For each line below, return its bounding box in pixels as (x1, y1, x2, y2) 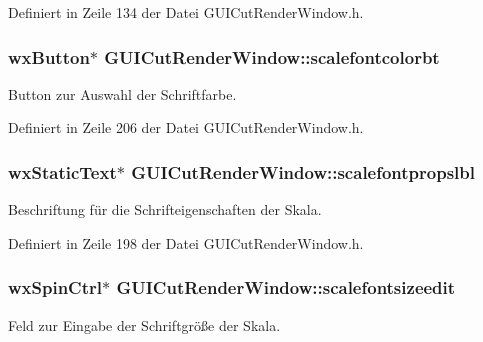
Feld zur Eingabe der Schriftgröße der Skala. (8, 314, 281, 335)
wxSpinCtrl (8, 275, 102, 300)
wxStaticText (8, 159, 117, 184)
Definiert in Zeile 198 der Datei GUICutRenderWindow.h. (8, 232, 364, 253)
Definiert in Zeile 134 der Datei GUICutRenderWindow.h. (8, 2, 364, 22)
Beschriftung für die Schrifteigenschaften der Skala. (8, 199, 322, 220)
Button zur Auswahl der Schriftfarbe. (8, 83, 237, 104)
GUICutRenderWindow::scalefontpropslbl (131, 159, 475, 184)
